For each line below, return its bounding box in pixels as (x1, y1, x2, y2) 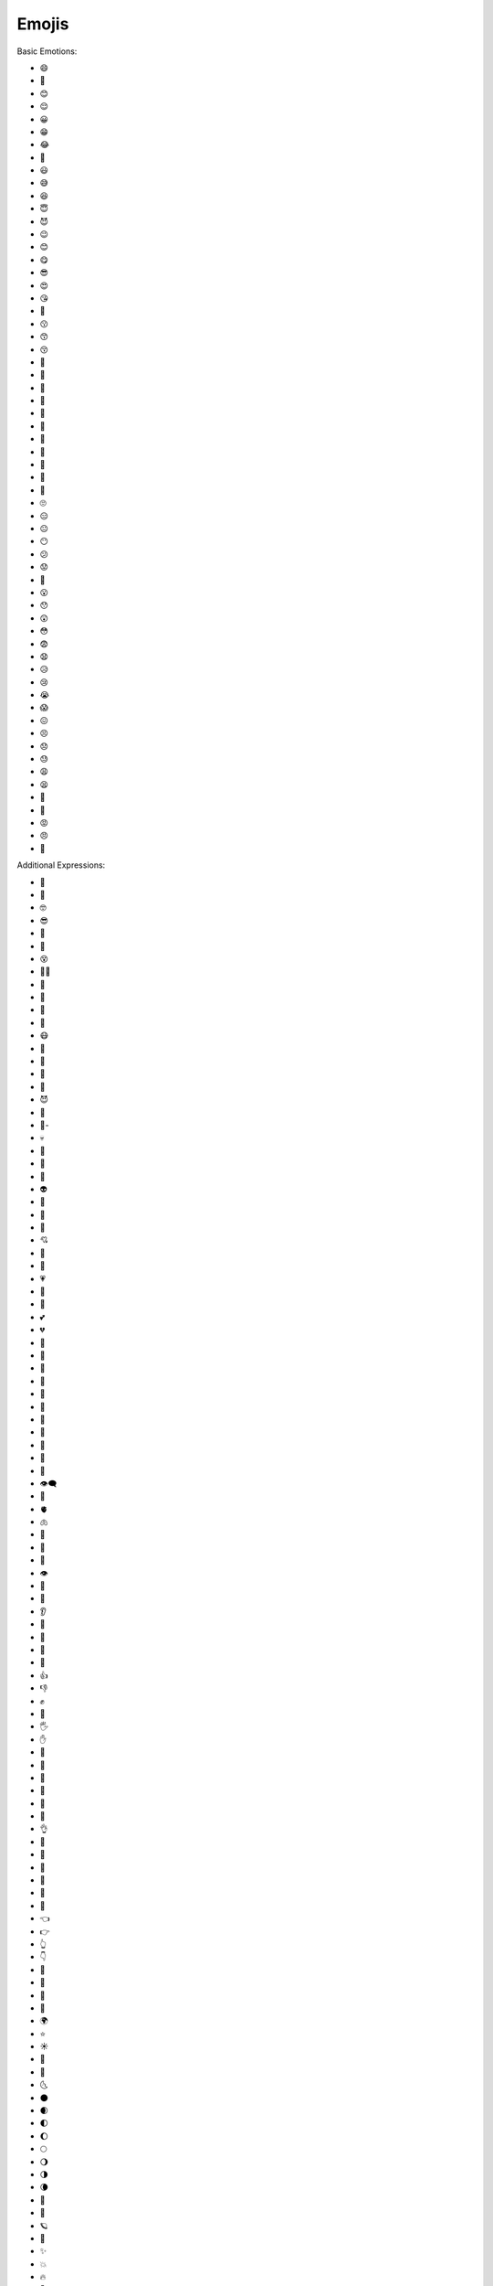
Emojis (16, 14, 69, 34)
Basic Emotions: (16, 46, 78, 57)
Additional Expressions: (16, 860, 106, 871)
